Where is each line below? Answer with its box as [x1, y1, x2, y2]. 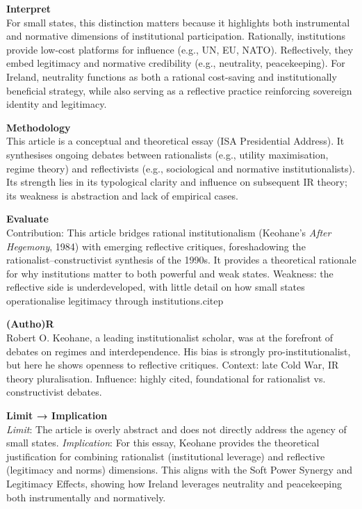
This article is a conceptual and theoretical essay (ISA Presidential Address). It [6, 134, 345, 148]
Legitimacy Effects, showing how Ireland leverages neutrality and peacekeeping [6, 476, 342, 490]
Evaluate [6, 211, 49, 226]
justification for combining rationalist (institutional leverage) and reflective [6, 449, 325, 463]
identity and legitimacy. [6, 97, 107, 111]
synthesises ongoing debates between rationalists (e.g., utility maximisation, [6, 147, 329, 161]
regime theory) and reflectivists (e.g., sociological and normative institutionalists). [6, 161, 355, 175]
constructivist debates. [6, 385, 102, 399]
